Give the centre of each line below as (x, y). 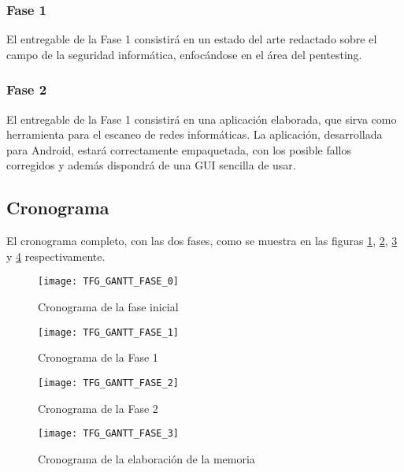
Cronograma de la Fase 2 (98, 408)
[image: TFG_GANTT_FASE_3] (108, 434)
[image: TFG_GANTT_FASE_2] (108, 383)
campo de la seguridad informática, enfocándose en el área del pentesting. (184, 54)
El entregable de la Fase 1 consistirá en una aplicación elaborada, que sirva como (202, 119)
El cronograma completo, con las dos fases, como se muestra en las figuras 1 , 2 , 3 (202, 241)
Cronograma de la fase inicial (108, 307)
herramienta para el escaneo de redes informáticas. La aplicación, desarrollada (195, 134)
